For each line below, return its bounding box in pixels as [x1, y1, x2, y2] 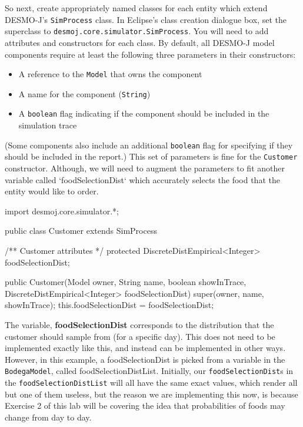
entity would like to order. [5, 185, 99, 197]
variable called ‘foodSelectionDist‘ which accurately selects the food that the [5, 173, 280, 186]
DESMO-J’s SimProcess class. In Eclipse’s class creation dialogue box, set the [5, 13, 287, 25]
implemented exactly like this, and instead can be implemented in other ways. [5, 342, 286, 354]
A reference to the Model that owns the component [18, 68, 202, 80]
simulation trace [18, 119, 77, 131]
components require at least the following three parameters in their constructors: [5, 48, 296, 60]
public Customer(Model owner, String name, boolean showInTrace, [5, 276, 247, 288]
